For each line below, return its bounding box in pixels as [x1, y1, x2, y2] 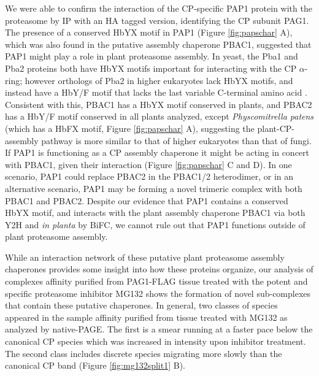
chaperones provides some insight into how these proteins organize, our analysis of [5, 263, 313, 275]
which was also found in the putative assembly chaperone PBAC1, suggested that [5, 37, 312, 50]
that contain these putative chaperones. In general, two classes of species [5, 299, 278, 312]
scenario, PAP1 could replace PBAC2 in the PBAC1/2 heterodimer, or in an [5, 170, 294, 183]
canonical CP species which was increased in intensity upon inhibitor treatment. [5, 335, 306, 348]
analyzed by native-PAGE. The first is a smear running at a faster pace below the [5, 323, 313, 336]
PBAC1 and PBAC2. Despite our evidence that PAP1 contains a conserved [5, 194, 288, 207]
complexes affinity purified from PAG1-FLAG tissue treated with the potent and [5, 275, 308, 288]
